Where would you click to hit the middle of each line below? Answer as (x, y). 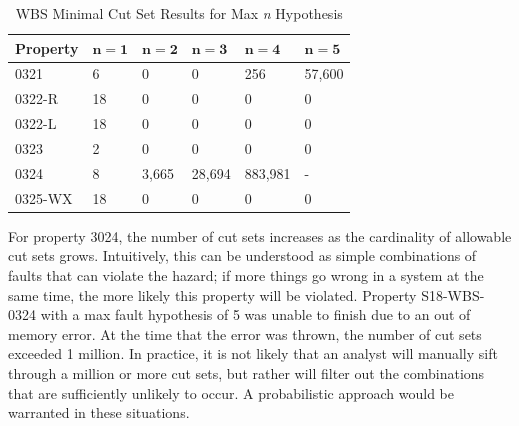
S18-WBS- (453, 294)
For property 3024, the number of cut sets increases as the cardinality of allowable (260, 235)
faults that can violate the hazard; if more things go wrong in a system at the (246, 274)
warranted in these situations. (99, 412)
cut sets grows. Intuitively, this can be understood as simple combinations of (242, 255)
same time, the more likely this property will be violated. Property (212, 294)
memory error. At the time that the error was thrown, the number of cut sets (245, 333)
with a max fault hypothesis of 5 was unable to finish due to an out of (255, 314)
